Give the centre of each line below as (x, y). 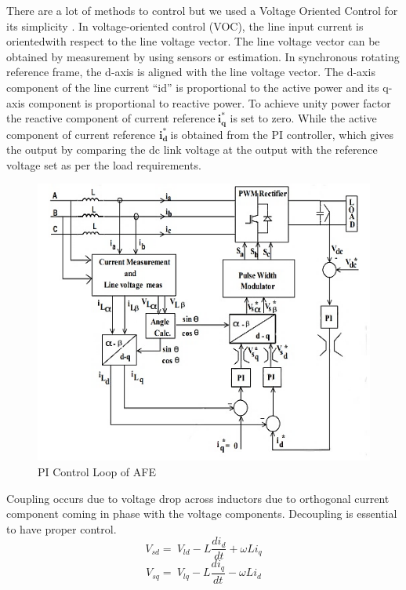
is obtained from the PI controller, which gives (282, 134)
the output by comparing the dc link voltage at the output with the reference (192, 149)
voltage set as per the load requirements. (104, 164)
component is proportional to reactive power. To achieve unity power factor (210, 102)
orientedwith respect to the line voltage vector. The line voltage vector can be (193, 41)
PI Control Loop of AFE (97, 472)
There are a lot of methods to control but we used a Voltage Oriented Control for (202, 10)
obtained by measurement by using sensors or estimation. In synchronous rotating (203, 56)
